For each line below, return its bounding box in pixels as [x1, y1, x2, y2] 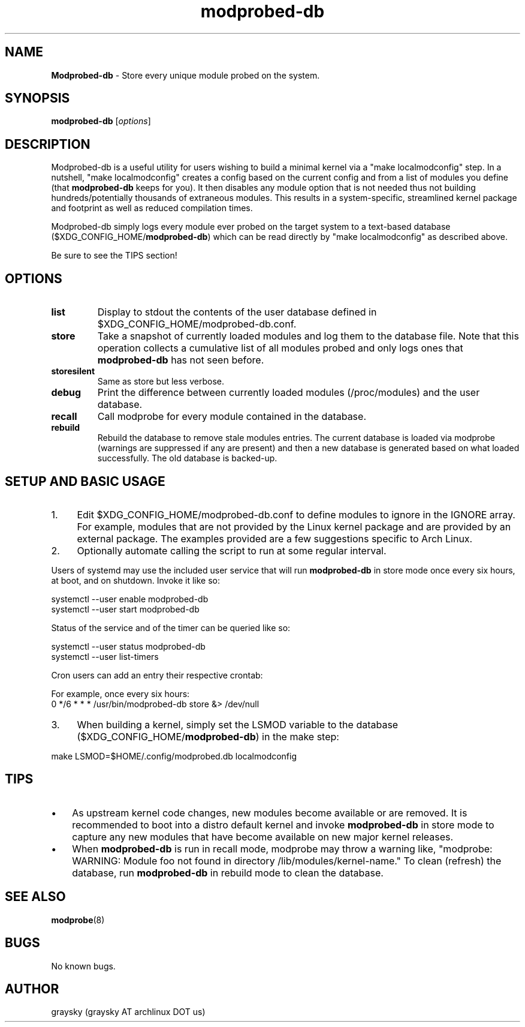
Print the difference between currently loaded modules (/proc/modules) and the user [97, 386, 480, 399]
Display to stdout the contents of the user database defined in [97, 306, 377, 319]
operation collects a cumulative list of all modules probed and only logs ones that [97, 342, 463, 355]
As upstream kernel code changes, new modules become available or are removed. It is [72, 806, 467, 819]
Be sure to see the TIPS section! [51, 250, 177, 261]
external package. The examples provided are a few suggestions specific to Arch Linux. [77, 532, 473, 545]
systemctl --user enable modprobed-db [51, 593, 209, 604]
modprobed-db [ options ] [51, 116, 151, 127]
